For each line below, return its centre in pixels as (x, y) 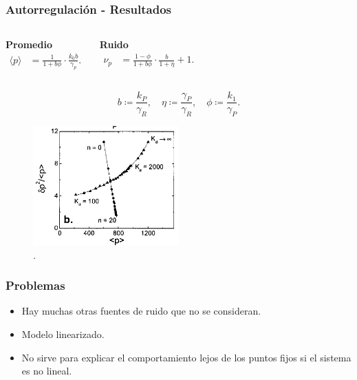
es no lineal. (47, 371)
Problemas (35, 285)
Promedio (29, 44)
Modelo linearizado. (63, 334)
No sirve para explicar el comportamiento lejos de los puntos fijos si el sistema (186, 357)
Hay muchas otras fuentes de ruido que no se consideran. (141, 311)
